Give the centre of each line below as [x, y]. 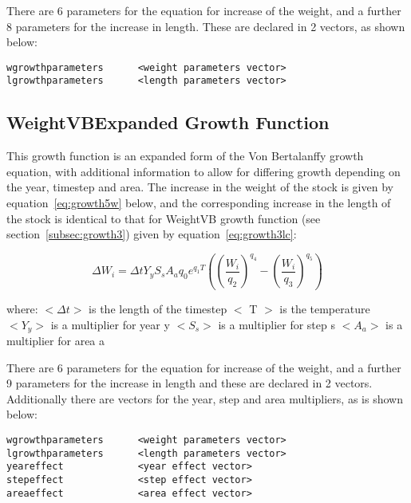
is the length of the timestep [158, 308]
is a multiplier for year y [110, 324]
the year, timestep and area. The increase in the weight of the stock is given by [200, 187]
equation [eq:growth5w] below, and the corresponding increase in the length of [199, 203]
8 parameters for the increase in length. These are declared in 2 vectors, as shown [206, 26]
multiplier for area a [56, 340]
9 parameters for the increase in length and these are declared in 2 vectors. [190, 383]
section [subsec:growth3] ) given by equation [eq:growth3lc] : [152, 234]
